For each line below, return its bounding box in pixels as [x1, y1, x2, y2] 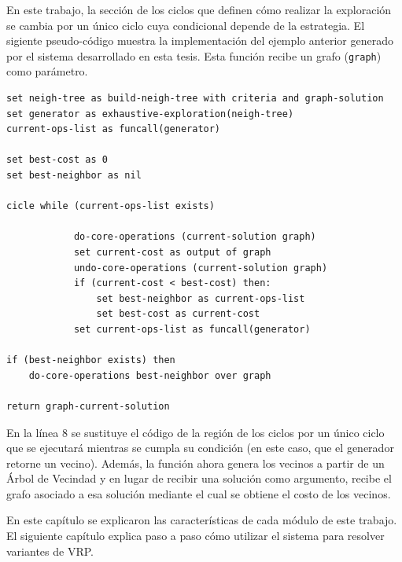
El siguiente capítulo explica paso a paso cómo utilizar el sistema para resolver [6, 527, 385, 544]
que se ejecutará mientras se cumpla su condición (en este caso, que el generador [6, 439, 394, 456]
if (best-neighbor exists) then [6, 354, 175, 366]
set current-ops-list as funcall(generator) [73, 323, 311, 335]
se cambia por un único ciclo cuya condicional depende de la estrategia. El [6, 17, 365, 33]
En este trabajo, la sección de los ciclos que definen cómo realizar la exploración [6, 2, 392, 17]
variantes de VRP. [6, 542, 94, 559]
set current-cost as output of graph [73, 246, 271, 258]
